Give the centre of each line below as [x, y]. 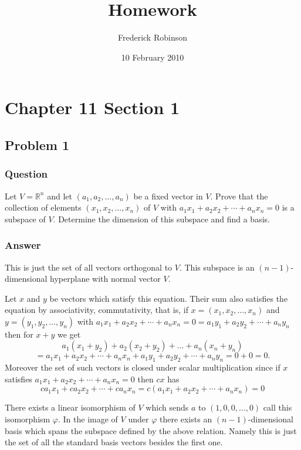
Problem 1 [37, 144]
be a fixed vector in [168, 196]
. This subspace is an [217, 267]
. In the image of [88, 419]
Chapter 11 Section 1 [92, 107]
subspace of [25, 219]
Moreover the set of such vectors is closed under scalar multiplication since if [143, 367]
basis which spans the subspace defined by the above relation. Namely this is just [151, 430]
